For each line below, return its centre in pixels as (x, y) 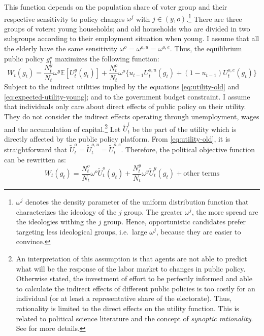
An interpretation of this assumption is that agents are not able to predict (131, 259)
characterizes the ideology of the (66, 211)
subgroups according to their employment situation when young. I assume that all (132, 38)
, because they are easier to (199, 231)
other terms (202, 174)
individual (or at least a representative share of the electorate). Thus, (124, 298)
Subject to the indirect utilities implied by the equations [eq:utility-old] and (122, 87)
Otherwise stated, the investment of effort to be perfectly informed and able (134, 278)
